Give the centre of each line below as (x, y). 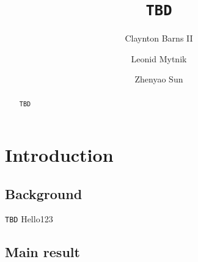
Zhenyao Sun (159, 79)
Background (44, 193)
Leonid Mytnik (159, 58)
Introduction (59, 154)
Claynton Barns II (159, 38)
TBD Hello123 (29, 219)
